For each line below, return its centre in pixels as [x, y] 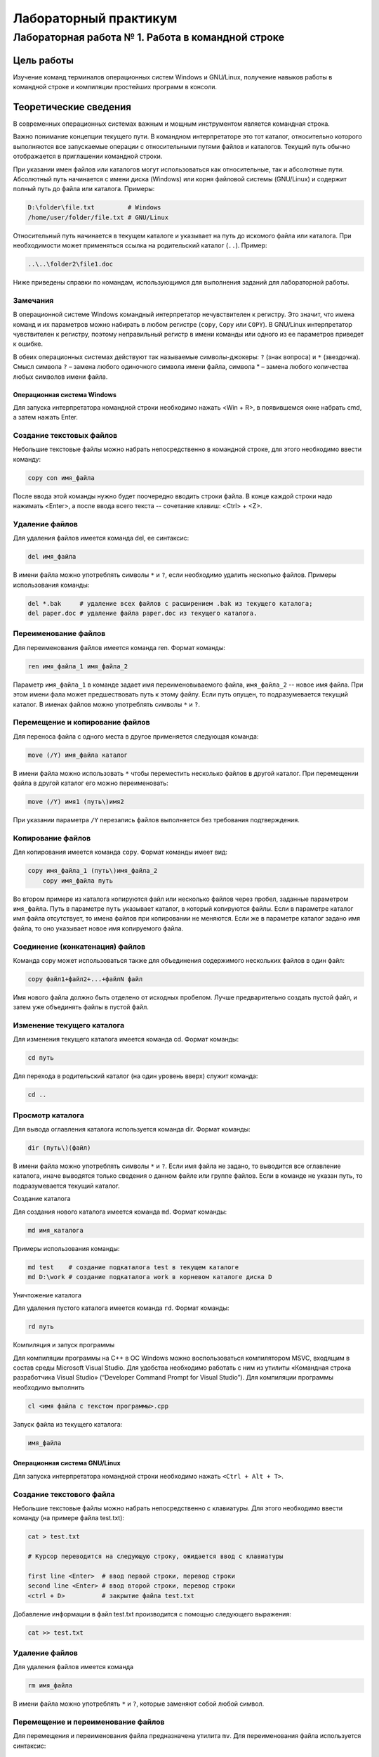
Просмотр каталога [48, 1115]
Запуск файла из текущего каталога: [68, 1424]
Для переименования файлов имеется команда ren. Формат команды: [119, 647]
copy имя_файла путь [78, 881]
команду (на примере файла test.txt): [69, 1518]
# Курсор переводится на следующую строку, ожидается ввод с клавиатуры [155, 1556]
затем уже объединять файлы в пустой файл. [81, 1007]
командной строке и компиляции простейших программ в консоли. [115, 87]
